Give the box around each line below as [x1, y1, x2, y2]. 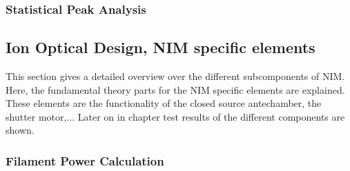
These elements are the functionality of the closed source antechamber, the [6, 96, 322, 110]
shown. [6, 123, 35, 137]
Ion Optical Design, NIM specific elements [6, 37, 315, 58]
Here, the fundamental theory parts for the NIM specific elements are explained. [6, 82, 345, 97]
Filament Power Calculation [6, 152, 164, 169]
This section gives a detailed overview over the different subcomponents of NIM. [6, 69, 345, 83]
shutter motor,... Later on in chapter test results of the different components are [6, 109, 345, 123]
